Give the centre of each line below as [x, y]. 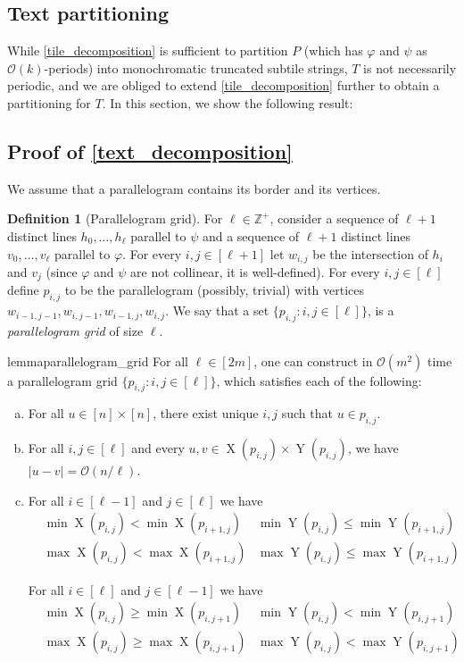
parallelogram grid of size [75, 331]
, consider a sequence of [334, 218]
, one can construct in [313, 360]
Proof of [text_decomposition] [150, 151]
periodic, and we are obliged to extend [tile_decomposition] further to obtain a [224, 85]
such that [307, 413]
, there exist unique [206, 413]
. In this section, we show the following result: [228, 102]
